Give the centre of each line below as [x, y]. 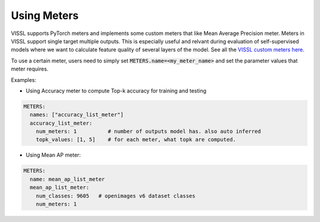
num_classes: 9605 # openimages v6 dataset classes [116, 196]
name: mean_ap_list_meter [67, 179]
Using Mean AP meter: [53, 155]
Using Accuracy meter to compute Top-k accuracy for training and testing [116, 91]
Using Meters [45, 15]
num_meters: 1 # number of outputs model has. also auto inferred [148, 131]
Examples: [24, 80]
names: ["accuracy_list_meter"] [77, 115]
